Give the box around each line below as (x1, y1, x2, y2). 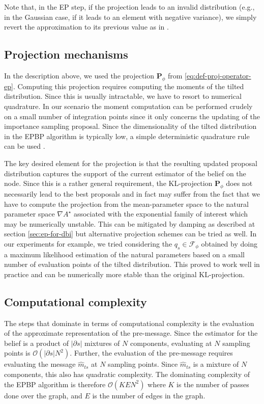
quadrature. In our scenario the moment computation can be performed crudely (4, 100, 253, 111)
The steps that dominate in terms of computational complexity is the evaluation (4, 317, 254, 328)
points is (4, 347, 31, 358)
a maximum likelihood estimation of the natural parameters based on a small (4, 249, 245, 259)
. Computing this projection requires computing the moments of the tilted (13, 80, 244, 91)
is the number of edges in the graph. (92, 390, 206, 400)
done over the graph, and (4, 390, 82, 400)
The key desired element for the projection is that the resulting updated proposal (4, 157, 257, 168)
